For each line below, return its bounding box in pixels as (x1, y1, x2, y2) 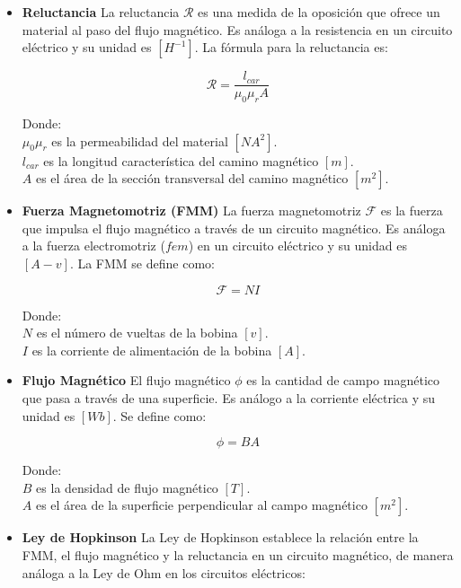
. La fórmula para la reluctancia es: (194, 38, 388, 57)
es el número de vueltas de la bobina (36, 323, 238, 342)
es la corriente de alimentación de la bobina (31, 340, 272, 359)
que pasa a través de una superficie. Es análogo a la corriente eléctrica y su (22, 388, 436, 407)
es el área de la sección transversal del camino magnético (35, 169, 349, 188)
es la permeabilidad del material (51, 131, 228, 150)
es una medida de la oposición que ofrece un (198, 3, 440, 21)
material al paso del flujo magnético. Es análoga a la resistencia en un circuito (22, 20, 453, 39)
